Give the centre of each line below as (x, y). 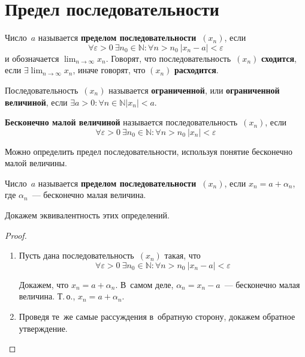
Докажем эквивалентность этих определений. (87, 215)
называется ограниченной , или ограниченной (194, 90)
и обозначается (32, 58)
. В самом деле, (144, 284)
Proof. (16, 235)
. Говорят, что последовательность (168, 58)
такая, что (182, 255)
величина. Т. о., (47, 296)
